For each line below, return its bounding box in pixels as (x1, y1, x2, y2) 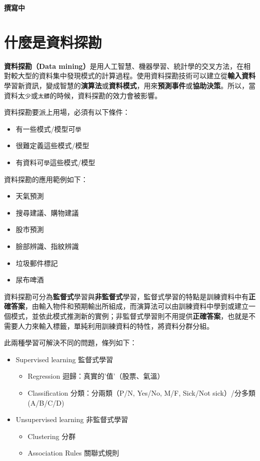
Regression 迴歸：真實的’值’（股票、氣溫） (27, 371, 164, 381)
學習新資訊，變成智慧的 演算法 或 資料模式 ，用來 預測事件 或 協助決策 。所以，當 (4, 80, 256, 90)
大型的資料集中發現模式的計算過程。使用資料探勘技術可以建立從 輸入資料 (17, 70, 256, 81)
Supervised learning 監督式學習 (15, 354, 113, 364)
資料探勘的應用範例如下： (4, 174, 88, 184)
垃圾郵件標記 (15, 257, 58, 268)
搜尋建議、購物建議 (15, 207, 79, 218)
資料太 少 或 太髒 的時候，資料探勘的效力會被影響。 (4, 90, 162, 100)
